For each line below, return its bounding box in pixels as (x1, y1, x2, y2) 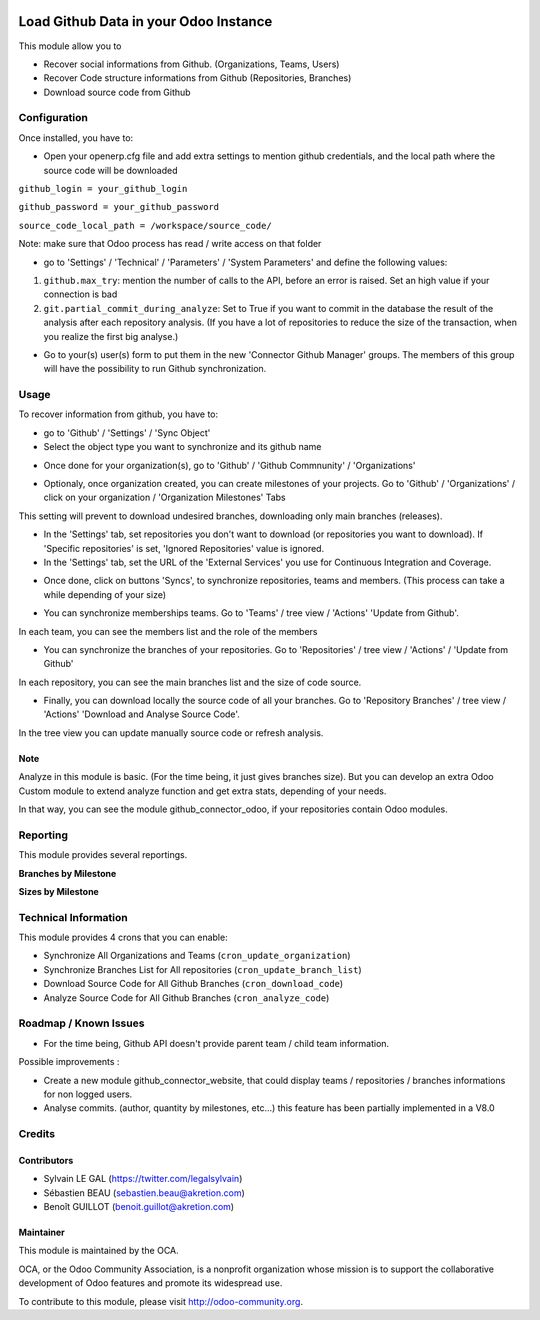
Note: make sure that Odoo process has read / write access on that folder (18, 238, 322, 250)
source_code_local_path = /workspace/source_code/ (18, 220, 272, 231)
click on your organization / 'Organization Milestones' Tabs (43, 491, 286, 504)
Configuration (18, 111, 89, 125)
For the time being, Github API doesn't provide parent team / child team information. (43, 1037, 390, 1049)
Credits (18, 1127, 55, 1141)
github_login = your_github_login (18, 183, 188, 194)
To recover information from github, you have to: (18, 408, 219, 420)
